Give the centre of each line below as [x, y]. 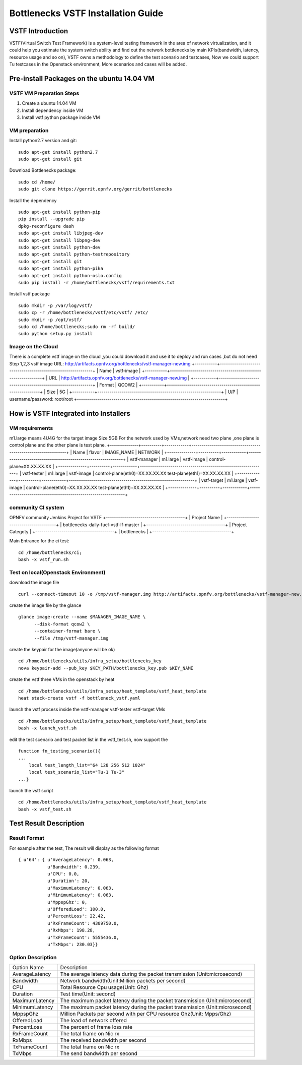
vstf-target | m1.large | [224, 480]
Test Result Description [47, 823]
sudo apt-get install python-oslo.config [70, 275]
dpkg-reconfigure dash [46, 226]
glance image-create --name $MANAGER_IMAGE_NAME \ [82, 617]
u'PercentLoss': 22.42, [77, 916]
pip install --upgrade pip [52, 219]
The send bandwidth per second [99, 1053]
